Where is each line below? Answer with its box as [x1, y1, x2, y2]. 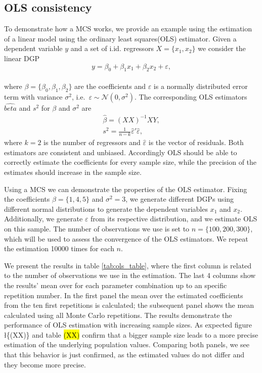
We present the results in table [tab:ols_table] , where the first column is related [4, 260, 252, 270]
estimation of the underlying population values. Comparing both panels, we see [4, 339, 249, 350]
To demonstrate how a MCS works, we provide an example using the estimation [4, 23, 252, 34]
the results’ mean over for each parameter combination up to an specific [4, 279, 227, 290]
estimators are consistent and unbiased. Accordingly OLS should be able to [4, 147, 237, 157]
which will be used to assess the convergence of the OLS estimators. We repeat [4, 233, 248, 244]
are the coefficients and [74, 80, 146, 91]
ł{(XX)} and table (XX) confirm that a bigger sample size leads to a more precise [4, 329, 258, 340]
